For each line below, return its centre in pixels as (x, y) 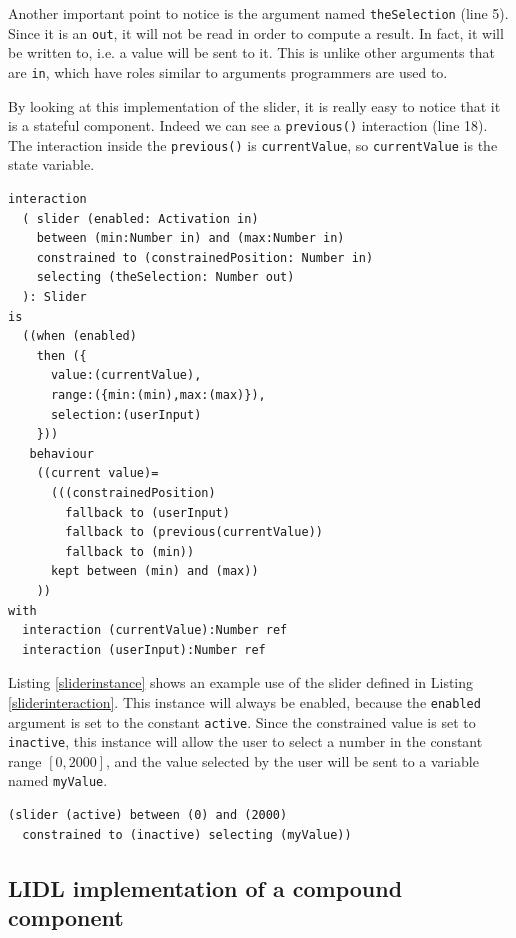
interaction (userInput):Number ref (144, 649)
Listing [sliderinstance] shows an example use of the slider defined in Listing (241, 682)
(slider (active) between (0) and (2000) (148, 815)
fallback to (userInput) (147, 512)
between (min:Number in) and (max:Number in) (190, 238)
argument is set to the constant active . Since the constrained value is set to (242, 721)
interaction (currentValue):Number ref (155, 630)
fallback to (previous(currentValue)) (194, 532)
